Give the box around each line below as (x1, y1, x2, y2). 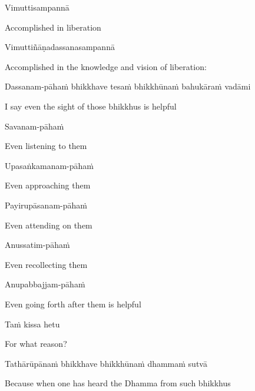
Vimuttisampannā (5, 1, 69, 13)
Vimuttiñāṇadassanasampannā (5, 41, 115, 53)
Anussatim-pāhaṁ (5, 238, 70, 251)
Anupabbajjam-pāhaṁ (5, 278, 85, 290)
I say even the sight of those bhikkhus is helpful (5, 100, 177, 112)
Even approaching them (5, 179, 91, 191)
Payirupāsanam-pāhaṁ (5, 198, 87, 211)
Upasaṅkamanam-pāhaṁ (5, 159, 94, 171)
